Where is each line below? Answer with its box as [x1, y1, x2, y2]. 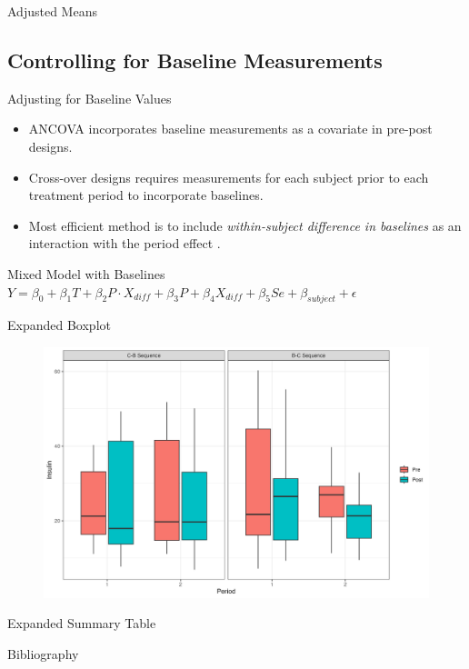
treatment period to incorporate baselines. [28, 185, 264, 205]
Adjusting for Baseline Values [7, 88, 172, 107]
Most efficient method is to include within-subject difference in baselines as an [28, 215, 462, 235]
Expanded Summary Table [7, 614, 156, 633]
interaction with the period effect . [28, 234, 221, 253]
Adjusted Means [7, 2, 97, 20]
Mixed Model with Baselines [7, 264, 165, 283]
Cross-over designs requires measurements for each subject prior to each [28, 167, 429, 186]
